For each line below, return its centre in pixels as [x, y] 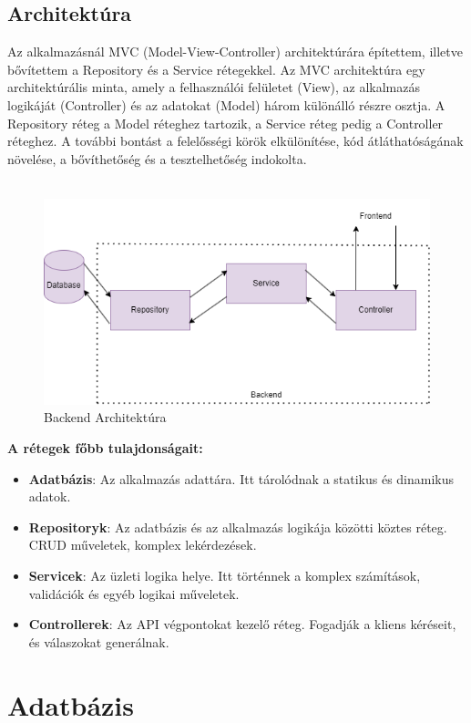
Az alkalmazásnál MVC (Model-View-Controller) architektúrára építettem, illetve [235, 52]
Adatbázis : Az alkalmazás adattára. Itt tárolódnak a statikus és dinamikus [241, 478]
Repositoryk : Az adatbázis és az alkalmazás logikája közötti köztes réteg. [238, 527]
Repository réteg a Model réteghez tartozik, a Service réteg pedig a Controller [225, 123]
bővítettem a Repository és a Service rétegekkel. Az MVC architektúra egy [216, 69]
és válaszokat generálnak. [99, 641]
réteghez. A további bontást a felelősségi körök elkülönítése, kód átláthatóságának [235, 141]
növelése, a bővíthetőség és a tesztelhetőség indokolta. [157, 158]
